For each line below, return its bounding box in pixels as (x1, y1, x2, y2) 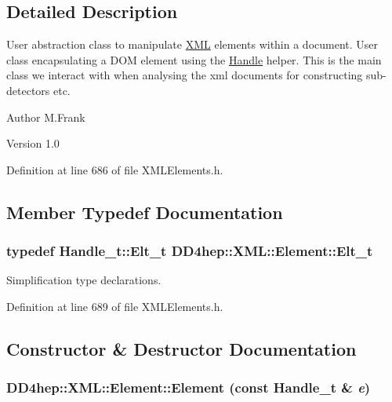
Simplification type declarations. (6, 272, 162, 288)
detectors (6, 82, 50, 98)
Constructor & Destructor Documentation (6, 336, 357, 360)
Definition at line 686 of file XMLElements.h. (6, 161, 223, 177)
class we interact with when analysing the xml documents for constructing (6, 67, 363, 83)
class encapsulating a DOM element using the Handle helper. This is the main (6, 51, 382, 68)
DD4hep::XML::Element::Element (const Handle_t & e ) (6, 378, 371, 397)
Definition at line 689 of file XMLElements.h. (6, 298, 223, 314)
